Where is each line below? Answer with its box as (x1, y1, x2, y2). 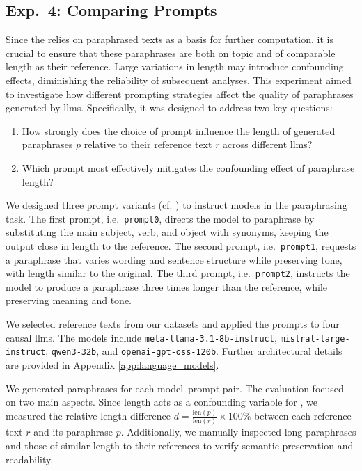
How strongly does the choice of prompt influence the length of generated (22, 123, 336, 138)
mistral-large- (280, 333, 350, 344)
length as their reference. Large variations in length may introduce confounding (6, 59, 344, 74)
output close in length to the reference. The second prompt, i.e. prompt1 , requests (6, 238, 356, 253)
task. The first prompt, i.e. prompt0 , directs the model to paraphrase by (6, 211, 315, 225)
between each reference (254, 408, 352, 423)
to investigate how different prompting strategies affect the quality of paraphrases (6, 86, 354, 101)
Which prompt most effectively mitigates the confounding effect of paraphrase (22, 160, 355, 175)
